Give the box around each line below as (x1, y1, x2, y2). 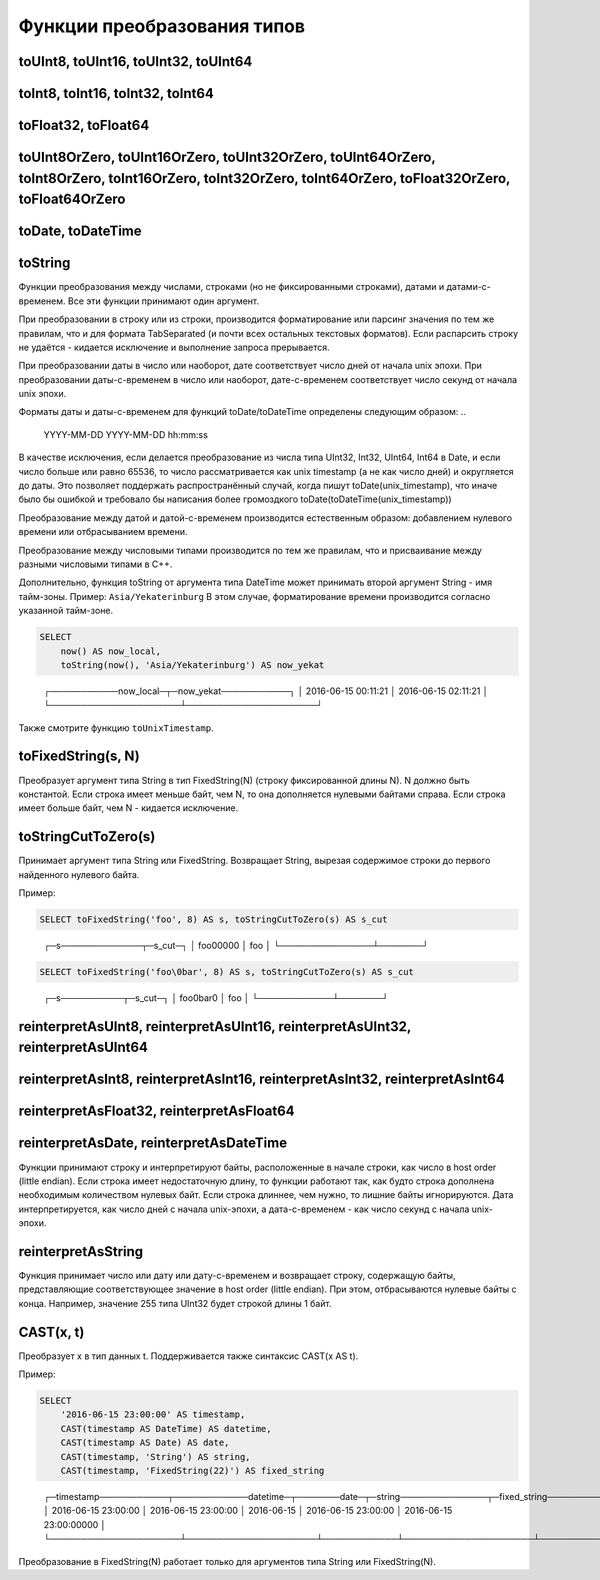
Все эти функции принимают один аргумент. (67, 295, 260, 307)
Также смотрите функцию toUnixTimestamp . (18, 721, 214, 734)
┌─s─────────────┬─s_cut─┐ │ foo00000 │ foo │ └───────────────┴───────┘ (43, 940, 429, 952)
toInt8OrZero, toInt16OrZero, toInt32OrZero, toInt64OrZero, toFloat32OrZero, (18, 170, 510, 187)
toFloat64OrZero (18, 191, 126, 208)
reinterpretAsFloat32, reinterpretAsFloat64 (18, 1103, 295, 1120)
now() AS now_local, (60, 645, 162, 657)
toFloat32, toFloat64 (18, 117, 150, 134)
